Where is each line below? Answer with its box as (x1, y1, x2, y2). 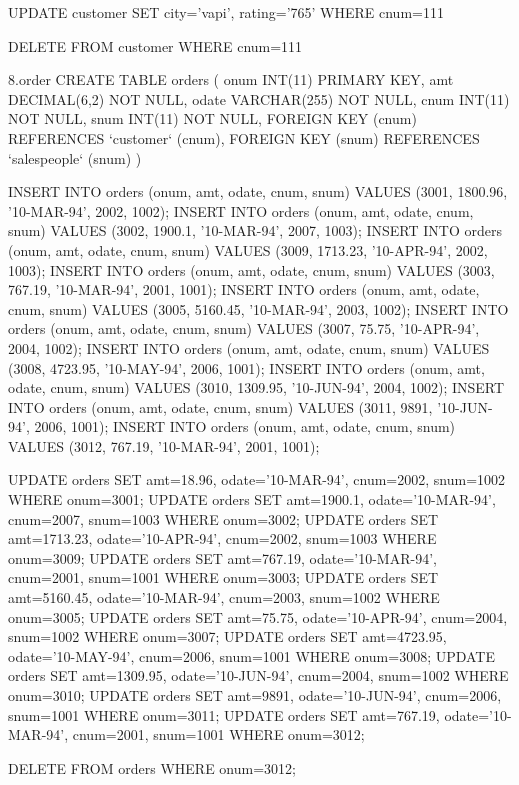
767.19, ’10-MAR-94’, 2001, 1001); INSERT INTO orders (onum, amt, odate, (8, 279, 480, 300)
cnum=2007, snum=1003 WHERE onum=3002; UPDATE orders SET (8, 508, 439, 529)
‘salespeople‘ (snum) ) (8, 147, 142, 168)
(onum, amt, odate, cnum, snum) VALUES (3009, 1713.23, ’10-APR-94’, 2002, (8, 239, 488, 260)
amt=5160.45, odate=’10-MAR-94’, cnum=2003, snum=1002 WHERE (8, 587, 440, 608)
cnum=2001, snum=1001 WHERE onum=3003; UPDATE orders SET (8, 567, 439, 588)
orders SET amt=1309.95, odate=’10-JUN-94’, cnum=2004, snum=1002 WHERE (8, 665, 509, 686)
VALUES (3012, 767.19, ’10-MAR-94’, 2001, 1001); (8, 435, 320, 456)
